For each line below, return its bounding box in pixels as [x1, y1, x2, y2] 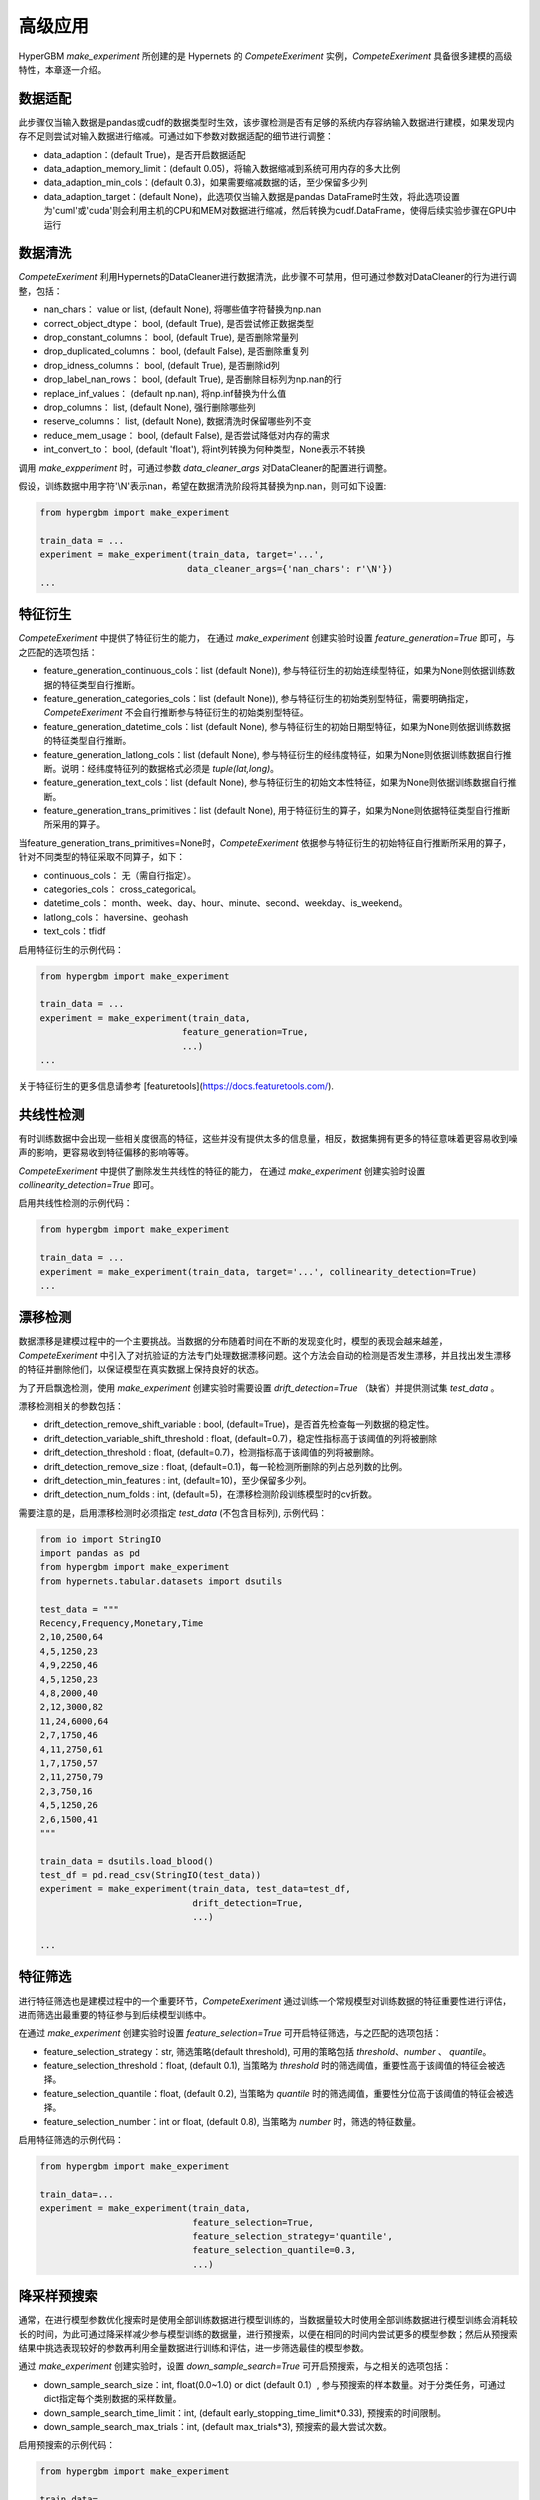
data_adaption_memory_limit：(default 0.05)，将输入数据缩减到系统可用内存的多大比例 [43, 163, 401, 175]
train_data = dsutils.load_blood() [39, 1855, 214, 1867]
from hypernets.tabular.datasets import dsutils [39, 1575, 283, 1587]
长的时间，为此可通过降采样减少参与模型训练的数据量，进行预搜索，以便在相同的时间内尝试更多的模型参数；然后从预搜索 [18, 2328, 518, 2340]
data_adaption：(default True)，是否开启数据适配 [43, 148, 246, 160]
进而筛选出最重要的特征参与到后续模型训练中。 [18, 2008, 212, 2020]
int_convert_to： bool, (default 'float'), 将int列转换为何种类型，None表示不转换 [43, 443, 366, 455]
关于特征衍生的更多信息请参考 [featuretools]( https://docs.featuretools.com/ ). [18, 1080, 335, 1092]
